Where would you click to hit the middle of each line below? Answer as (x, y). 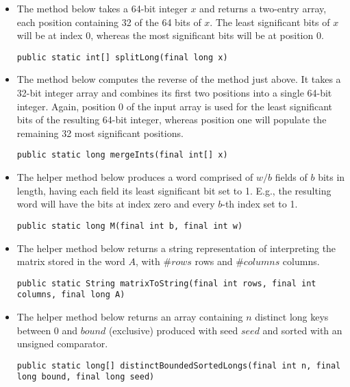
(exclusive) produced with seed (173, 330)
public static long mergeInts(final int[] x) (122, 155)
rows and (214, 261)
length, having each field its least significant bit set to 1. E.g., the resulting (174, 190)
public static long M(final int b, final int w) (130, 226)
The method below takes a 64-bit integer (102, 8)
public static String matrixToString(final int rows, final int (166, 283)
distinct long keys (292, 316)
